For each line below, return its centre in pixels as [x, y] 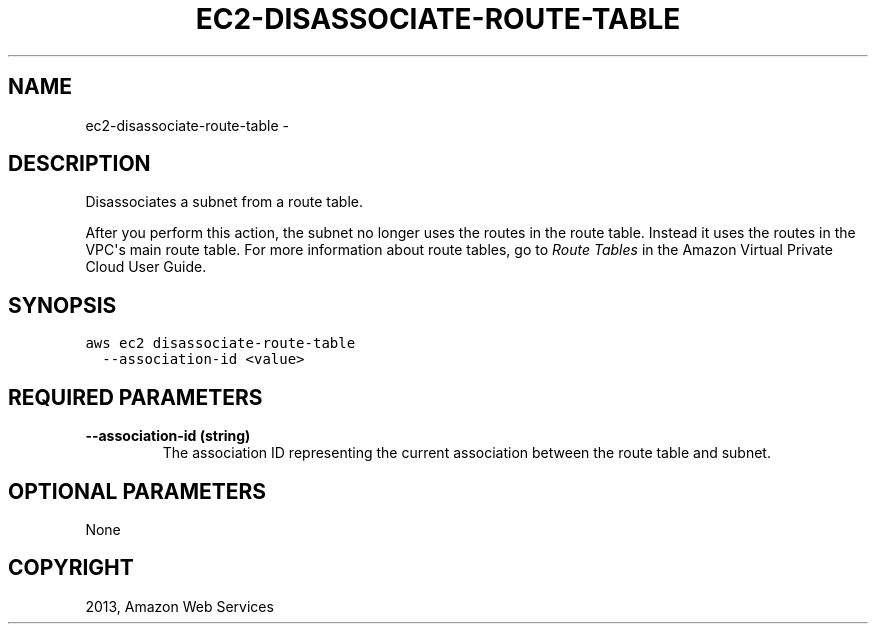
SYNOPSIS [62, 305]
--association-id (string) [168, 436]
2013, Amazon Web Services [179, 606]
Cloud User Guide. [146, 267]
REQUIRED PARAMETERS [135, 397]
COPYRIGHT [71, 568]
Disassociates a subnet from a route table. [224, 202]
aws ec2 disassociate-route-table [220, 343]
